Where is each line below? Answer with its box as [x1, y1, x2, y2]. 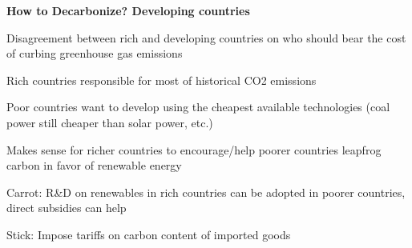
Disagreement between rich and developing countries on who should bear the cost [6, 29, 406, 46]
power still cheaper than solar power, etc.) [6, 114, 213, 130]
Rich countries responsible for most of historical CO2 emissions [6, 71, 317, 88]
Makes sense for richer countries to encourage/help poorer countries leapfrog [6, 141, 382, 158]
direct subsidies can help [6, 199, 127, 216]
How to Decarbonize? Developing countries [6, 2, 250, 18]
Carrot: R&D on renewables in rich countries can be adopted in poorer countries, [6, 183, 406, 200]
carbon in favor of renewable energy [6, 157, 182, 174]
